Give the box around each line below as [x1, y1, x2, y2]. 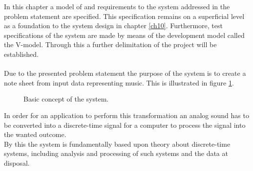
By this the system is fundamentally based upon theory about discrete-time [4, 138, 231, 149]
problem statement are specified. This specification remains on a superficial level [4, 11, 245, 21]
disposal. [4, 157, 30, 168]
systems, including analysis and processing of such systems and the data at [4, 148, 228, 158]
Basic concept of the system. [23, 94, 109, 104]
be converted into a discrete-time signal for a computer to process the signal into [4, 120, 246, 130]
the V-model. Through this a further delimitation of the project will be [4, 39, 217, 50]
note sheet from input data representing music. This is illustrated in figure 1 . [4, 77, 234, 87]
